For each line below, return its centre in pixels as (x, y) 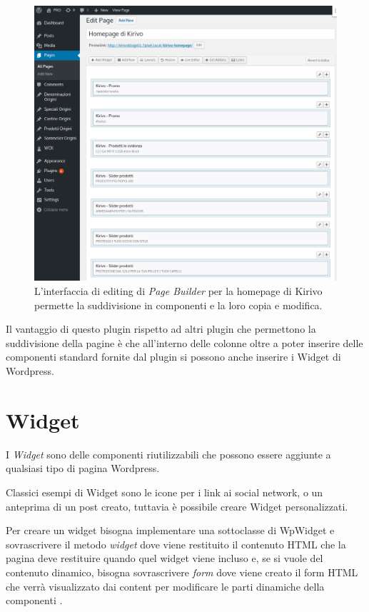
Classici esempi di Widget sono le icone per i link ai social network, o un (165, 492)
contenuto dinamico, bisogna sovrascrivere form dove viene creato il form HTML (182, 572)
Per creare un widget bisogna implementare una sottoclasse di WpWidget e (170, 530)
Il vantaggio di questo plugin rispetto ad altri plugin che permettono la (161, 329)
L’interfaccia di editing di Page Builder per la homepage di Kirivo (178, 291)
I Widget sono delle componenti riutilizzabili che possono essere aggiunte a (168, 454)
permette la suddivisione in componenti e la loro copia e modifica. (178, 305)
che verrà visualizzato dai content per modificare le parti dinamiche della (165, 586)
